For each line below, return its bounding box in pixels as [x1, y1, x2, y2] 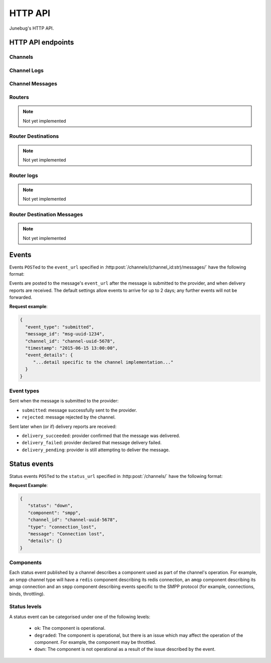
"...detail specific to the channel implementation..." [33, 359, 174, 365]
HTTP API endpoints [9, 38, 74, 47]
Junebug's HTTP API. [9, 25, 54, 31]
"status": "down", [28, 503, 73, 509]
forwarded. [9, 294, 33, 300]
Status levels [9, 603, 42, 610]
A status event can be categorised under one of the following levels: [9, 614, 151, 620]
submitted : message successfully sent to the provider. [22, 407, 138, 413]
